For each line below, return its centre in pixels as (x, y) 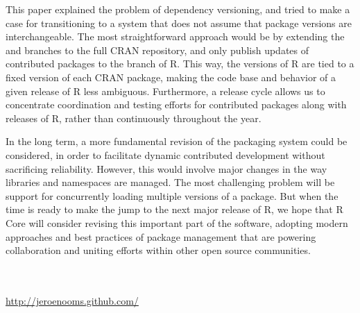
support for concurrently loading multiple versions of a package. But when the (172, 195)
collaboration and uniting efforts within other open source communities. (158, 250)
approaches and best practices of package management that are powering (161, 236)
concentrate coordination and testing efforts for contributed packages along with (176, 104)
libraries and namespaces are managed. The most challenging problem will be (170, 182)
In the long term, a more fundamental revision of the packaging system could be (177, 141)
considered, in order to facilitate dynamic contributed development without (165, 154)
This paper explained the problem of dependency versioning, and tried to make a (178, 9)
